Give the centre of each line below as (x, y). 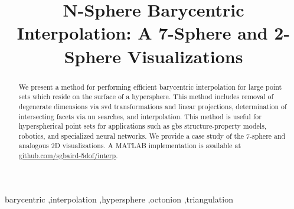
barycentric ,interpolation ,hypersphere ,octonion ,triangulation (119, 199)
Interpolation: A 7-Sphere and (142, 33)
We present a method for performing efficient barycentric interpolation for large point (150, 86)
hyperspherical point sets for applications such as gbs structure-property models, (143, 126)
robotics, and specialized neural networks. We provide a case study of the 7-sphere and (152, 135)
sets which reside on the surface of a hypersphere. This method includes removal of (146, 97)
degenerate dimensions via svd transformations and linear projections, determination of (153, 106)
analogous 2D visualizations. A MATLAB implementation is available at (130, 146)
